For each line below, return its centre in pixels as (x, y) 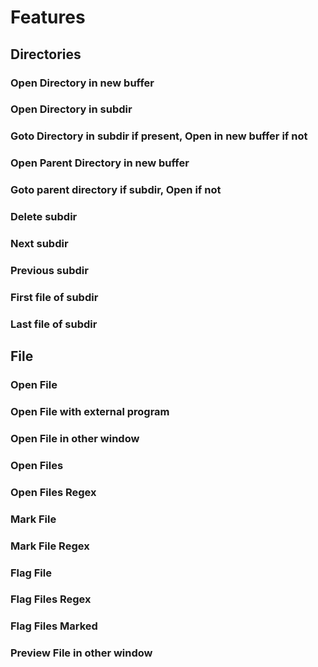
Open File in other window (75, 438)
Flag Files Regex (51, 599)
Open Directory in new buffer (82, 83)
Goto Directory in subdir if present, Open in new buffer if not (159, 136)
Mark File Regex (50, 546)
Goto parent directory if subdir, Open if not (116, 190)
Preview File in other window (81, 653)
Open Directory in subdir (71, 109)
